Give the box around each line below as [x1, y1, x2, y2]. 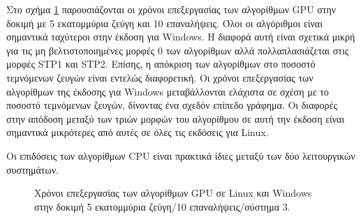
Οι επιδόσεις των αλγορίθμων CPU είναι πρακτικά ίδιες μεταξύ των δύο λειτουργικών [6, 148, 355, 163]
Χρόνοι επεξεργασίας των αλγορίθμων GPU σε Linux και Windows [34, 186, 312, 200]
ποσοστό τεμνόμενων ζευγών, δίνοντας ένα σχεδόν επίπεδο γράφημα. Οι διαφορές [6, 98, 337, 112]
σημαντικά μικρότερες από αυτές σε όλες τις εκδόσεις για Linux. [6, 125, 269, 139]
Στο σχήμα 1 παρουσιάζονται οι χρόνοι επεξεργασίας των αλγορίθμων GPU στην [6, 2, 337, 16]
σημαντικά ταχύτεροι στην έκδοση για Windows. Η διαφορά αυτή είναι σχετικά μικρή [6, 29, 355, 44]
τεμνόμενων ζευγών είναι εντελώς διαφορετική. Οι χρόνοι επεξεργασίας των [6, 70, 314, 84]
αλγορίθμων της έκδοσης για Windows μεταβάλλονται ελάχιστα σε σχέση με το [6, 84, 329, 98]
